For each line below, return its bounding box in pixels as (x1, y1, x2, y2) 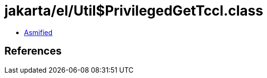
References (4, 45, 62, 58)
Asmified (24, 28, 53, 37)
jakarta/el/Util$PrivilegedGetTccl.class (4, 2, 264, 19)
